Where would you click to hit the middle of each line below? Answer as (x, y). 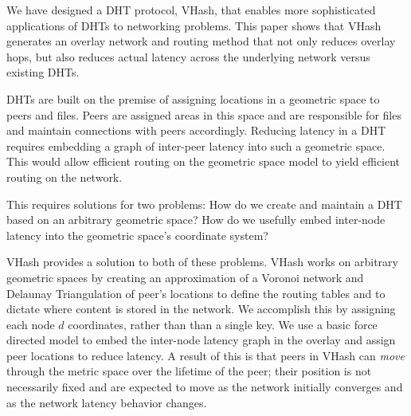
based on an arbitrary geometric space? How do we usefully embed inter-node (196, 220)
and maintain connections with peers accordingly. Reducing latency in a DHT (196, 130)
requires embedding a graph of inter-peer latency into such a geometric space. (196, 145)
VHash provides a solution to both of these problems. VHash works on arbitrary (202, 262)
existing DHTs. (43, 72)
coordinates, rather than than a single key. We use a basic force (223, 324)
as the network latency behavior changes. (107, 402)
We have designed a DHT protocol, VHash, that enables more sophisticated (191, 10)
